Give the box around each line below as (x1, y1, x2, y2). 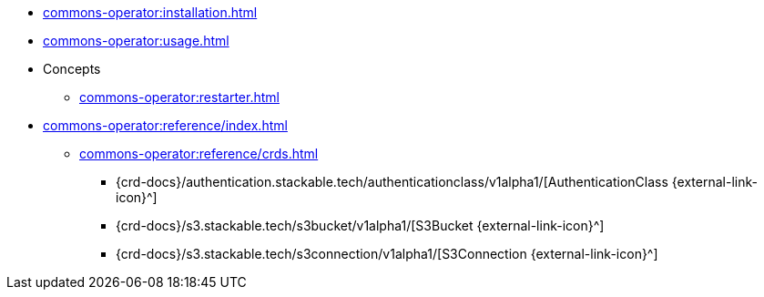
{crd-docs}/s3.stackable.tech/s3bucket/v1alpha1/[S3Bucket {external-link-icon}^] (116, 218, 605, 233)
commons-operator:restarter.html (79, 89, 280, 105)
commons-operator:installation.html (43, 5, 258, 20)
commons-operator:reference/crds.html (79, 146, 319, 161)
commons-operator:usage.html (43, 33, 229, 48)
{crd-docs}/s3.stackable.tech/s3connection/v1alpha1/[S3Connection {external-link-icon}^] (116, 246, 658, 261)
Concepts (43, 61, 101, 77)
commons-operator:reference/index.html (43, 118, 288, 133)
